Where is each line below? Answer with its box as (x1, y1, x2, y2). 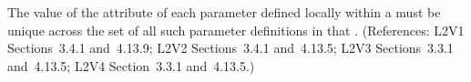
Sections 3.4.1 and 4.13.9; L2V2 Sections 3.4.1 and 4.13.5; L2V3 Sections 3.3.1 (7, 38, 454, 57)
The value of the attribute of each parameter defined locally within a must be (7, 3, 441, 21)
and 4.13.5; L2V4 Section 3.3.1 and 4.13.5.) (7, 56, 255, 75)
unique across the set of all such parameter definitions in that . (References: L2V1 (7, 20, 465, 39)
